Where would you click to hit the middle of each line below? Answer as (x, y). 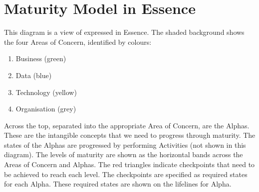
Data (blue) (34, 75)
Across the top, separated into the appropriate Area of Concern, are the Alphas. (127, 125)
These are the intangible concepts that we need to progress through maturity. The (130, 135)
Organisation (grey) (46, 109)
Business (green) (41, 58)
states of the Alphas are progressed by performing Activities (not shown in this (125, 144)
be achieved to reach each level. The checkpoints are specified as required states (126, 174)
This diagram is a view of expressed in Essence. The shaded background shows (124, 32)
